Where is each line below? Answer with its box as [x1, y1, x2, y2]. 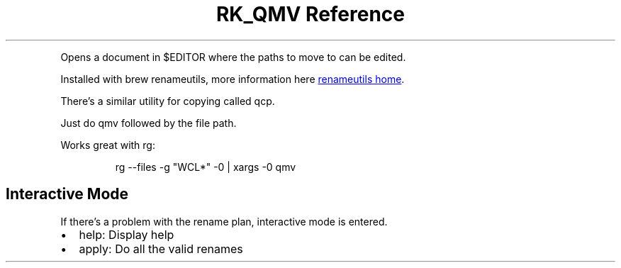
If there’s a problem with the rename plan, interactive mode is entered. [60, 215, 388, 228]
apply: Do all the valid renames [79, 241, 243, 256]
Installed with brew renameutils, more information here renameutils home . [60, 72, 405, 85]
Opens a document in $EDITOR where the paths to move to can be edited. [60, 50, 406, 63]
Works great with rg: [60, 138, 155, 151]
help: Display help [79, 227, 174, 242]
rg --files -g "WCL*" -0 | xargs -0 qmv [115, 160, 296, 173]
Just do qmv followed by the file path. [60, 116, 237, 129]
